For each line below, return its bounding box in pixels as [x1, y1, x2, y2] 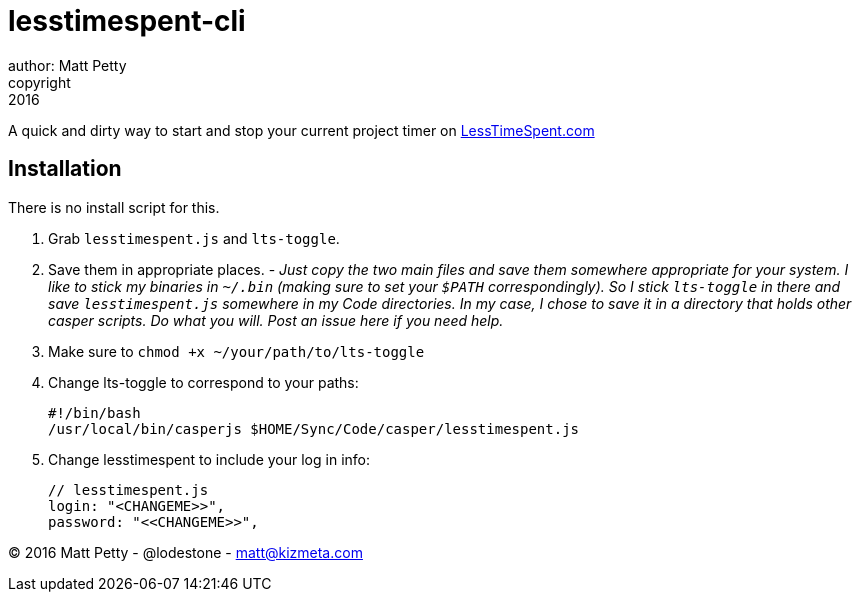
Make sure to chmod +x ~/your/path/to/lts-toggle [48, 342, 425, 360]
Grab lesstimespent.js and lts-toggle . [48, 229, 340, 247]
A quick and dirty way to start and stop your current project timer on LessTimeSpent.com [8, 121, 595, 139]
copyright [8, 73, 71, 91]
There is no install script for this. [8, 198, 220, 216]
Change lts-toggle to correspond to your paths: [48, 373, 359, 391]
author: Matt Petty [8, 56, 127, 74]
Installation [8, 156, 122, 182]
